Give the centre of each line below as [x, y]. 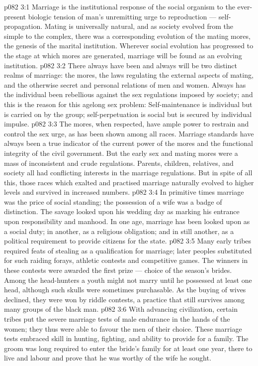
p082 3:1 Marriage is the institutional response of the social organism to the [120, 6]
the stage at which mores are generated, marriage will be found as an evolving [123, 55]
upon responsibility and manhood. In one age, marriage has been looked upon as [127, 221]
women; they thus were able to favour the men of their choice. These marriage [123, 328]
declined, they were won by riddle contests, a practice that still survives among [124, 299]
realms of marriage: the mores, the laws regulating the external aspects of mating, [129, 75]
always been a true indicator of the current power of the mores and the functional [129, 143]
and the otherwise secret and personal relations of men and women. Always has [125, 84]
